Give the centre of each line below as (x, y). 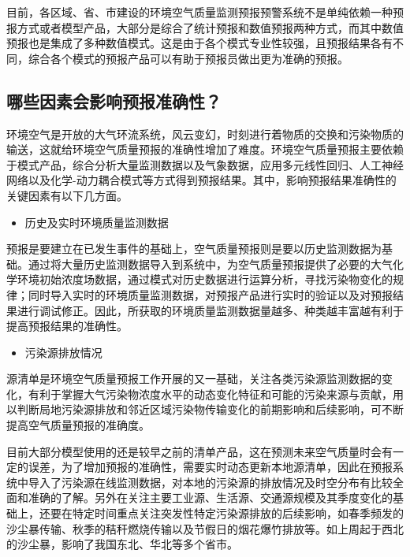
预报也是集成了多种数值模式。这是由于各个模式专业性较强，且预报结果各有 (199, 43)
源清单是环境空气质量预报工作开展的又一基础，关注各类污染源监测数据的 (194, 379)
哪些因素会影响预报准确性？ (114, 100)
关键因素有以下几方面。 (67, 195)
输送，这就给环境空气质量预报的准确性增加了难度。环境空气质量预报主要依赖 (205, 149)
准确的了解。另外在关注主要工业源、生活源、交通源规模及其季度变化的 (210, 498)
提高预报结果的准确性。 (67, 326)
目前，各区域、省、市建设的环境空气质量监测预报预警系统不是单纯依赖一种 (199, 12)
